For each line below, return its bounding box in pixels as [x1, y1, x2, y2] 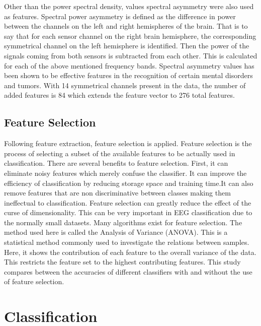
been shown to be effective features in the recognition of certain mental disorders [4, 70, 253, 81]
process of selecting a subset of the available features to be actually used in [4, 148, 235, 158]
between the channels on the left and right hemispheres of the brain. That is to [4, 21, 248, 31]
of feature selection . [4, 276, 64, 287]
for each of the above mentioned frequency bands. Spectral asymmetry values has [4, 60, 254, 71]
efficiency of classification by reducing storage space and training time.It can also [4, 177, 253, 188]
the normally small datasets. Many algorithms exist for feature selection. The [4, 217, 242, 227]
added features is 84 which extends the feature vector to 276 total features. [4, 90, 235, 100]
